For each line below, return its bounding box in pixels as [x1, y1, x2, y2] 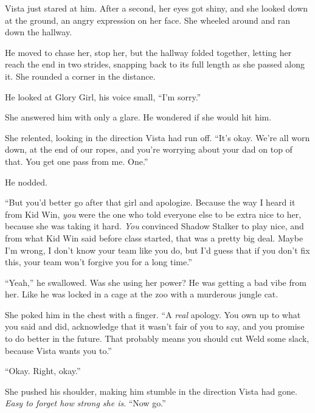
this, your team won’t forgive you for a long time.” [5, 255, 192, 268]
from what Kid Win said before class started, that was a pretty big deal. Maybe [5, 231, 303, 244]
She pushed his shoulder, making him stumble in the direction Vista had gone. [5, 384, 297, 397]
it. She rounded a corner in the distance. [5, 69, 156, 82]
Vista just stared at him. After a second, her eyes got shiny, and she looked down [5, 2, 308, 14]
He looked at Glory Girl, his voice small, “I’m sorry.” [5, 90, 201, 103]
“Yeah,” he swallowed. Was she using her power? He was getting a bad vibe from [5, 276, 306, 288]
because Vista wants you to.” [5, 344, 112, 356]
